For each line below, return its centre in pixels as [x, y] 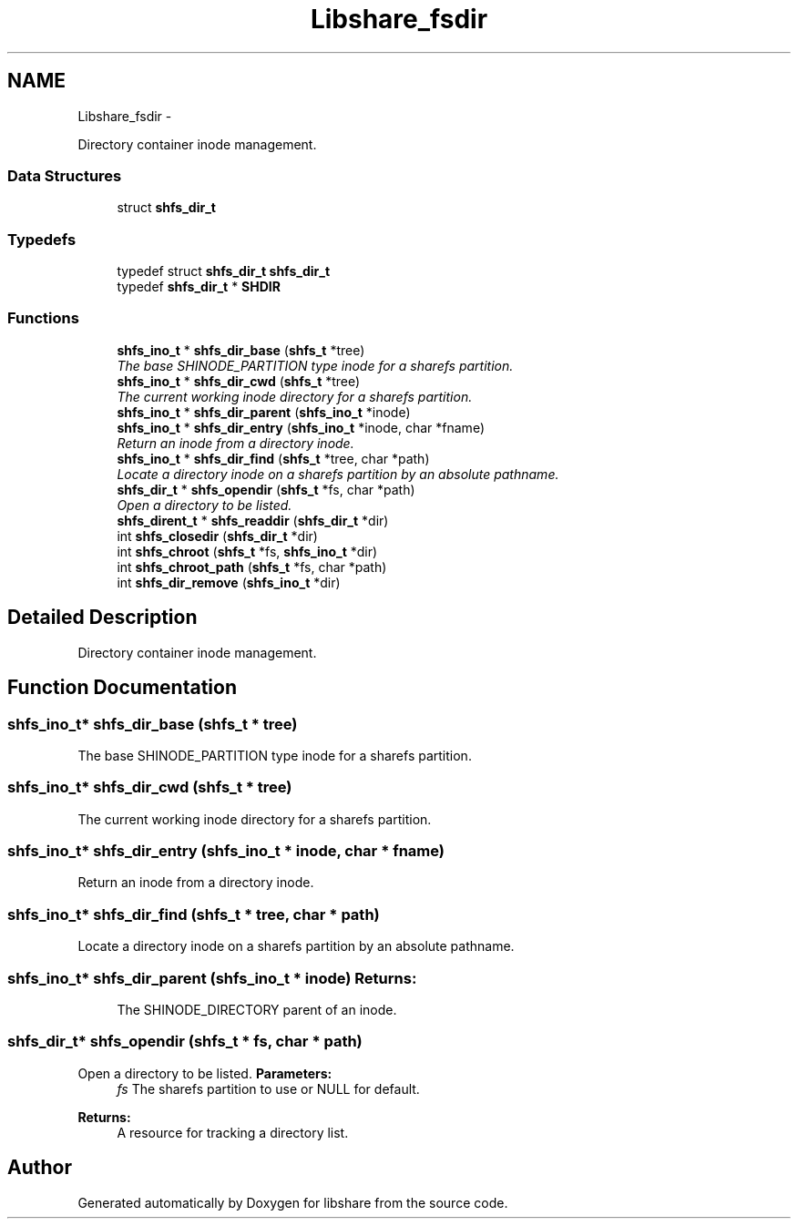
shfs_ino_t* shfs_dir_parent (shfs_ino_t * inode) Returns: [212, 978]
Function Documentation [122, 688]
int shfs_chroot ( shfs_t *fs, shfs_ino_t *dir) [247, 551]
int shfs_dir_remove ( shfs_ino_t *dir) [229, 582]
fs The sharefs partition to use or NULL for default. [268, 1088]
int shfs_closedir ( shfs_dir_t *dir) [217, 536]
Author [40, 1168]
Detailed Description [102, 618]
